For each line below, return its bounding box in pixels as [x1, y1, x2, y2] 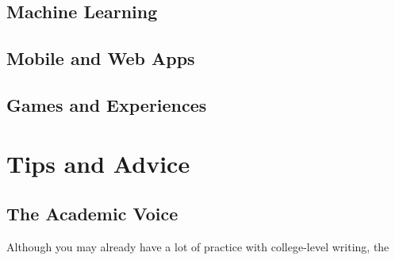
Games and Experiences [6, 92, 207, 117]
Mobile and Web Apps [6, 46, 195, 71]
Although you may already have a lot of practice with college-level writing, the [6, 238, 389, 254]
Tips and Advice [6, 147, 190, 179]
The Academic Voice [6, 201, 178, 226]
